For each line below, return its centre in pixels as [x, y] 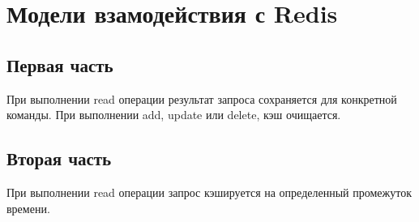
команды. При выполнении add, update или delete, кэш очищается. [174, 115]
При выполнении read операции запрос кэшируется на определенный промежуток [209, 192]
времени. [28, 208]
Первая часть [60, 64]
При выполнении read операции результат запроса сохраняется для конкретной [202, 98]
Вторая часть [59, 158]
